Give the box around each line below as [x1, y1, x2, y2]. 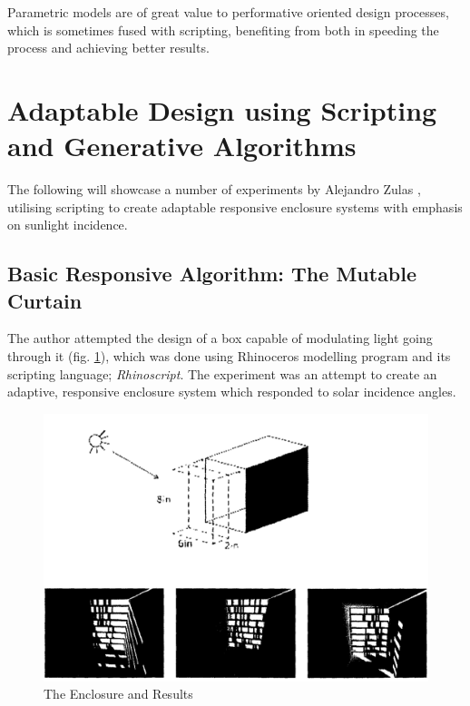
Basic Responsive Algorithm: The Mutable [7, 260, 417, 288]
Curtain [7, 286, 83, 314]
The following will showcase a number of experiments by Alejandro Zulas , [7, 180, 421, 199]
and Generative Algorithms [7, 127, 357, 164]
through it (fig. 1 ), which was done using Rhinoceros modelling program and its [7, 347, 451, 366]
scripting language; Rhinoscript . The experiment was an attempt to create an [7, 364, 437, 383]
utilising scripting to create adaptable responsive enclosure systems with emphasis [7, 197, 463, 216]
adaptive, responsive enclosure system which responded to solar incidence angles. [7, 382, 456, 401]
